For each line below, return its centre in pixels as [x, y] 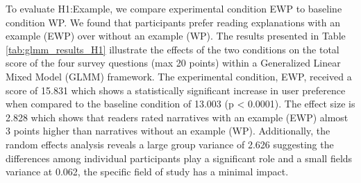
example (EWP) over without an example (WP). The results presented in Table [176, 36]
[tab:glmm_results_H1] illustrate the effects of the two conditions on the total [173, 49]
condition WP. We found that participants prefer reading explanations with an [173, 22]
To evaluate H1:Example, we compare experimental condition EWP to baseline [174, 8]
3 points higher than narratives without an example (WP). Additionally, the [168, 131]
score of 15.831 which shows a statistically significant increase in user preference [176, 90]
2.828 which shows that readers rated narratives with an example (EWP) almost [177, 117]
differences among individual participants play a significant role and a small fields [179, 158]
